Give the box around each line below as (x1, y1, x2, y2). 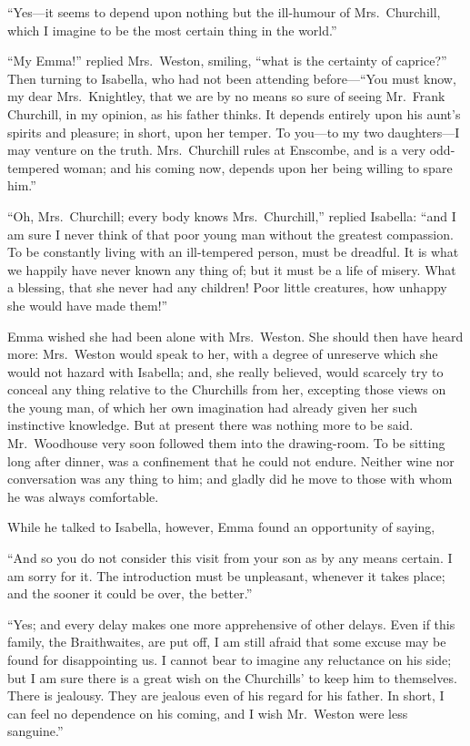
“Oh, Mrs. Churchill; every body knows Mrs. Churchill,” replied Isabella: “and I (7, 206, 456, 225)
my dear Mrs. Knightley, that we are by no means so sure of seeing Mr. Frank (7, 87, 445, 106)
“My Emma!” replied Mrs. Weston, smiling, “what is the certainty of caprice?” (7, 51, 447, 70)
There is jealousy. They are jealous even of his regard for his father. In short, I (7, 686, 445, 705)
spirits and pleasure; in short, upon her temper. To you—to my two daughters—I (7, 122, 460, 141)
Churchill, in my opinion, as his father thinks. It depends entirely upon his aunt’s (7, 104, 461, 123)
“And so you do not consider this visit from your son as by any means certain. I (7, 548, 453, 567)
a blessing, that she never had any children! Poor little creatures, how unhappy (7, 278, 447, 297)
